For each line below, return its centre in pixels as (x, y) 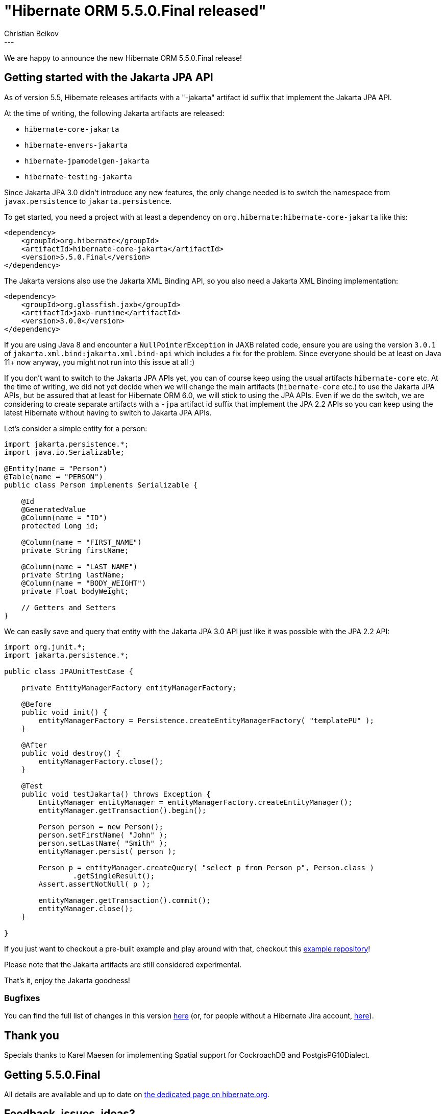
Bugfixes (22, 998)
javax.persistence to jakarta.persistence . (88, 201)
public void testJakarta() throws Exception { (116, 794)
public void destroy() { (71, 753)
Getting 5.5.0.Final (52, 1075)
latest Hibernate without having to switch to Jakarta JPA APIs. (108, 412)
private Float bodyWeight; (75, 591)
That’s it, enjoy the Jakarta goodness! (67, 980)
